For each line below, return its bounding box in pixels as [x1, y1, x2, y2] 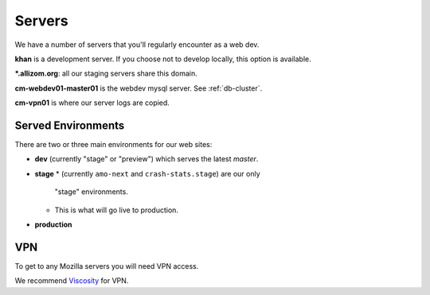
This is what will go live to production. [54, 205, 179, 215]
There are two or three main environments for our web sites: [14, 140, 213, 149]
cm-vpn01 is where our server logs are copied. [14, 98, 170, 107]
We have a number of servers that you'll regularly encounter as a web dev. [14, 40, 260, 49]
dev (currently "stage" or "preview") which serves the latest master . [34, 154, 259, 164]
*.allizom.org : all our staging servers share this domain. [14, 68, 198, 79]
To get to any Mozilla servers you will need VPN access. [14, 261, 199, 270]
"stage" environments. [54, 187, 129, 196]
